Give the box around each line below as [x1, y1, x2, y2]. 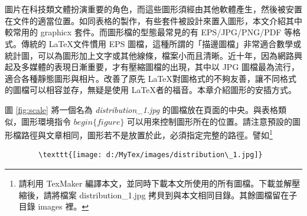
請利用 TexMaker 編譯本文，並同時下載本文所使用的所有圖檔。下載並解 [18, 177, 292, 189]
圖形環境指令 [21, 115, 71, 127]
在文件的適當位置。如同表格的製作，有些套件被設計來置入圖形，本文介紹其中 [5, 14, 302, 26]
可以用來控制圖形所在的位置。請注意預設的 [127, 115, 293, 127]
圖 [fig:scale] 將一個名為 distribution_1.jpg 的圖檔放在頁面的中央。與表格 [5, 103, 278, 115]
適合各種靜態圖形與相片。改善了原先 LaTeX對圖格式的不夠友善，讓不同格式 [5, 72, 297, 84]
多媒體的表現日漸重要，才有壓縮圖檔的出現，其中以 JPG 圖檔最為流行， [21, 61, 300, 73]
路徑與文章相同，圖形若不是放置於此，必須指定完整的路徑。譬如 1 [21, 127, 273, 141]
